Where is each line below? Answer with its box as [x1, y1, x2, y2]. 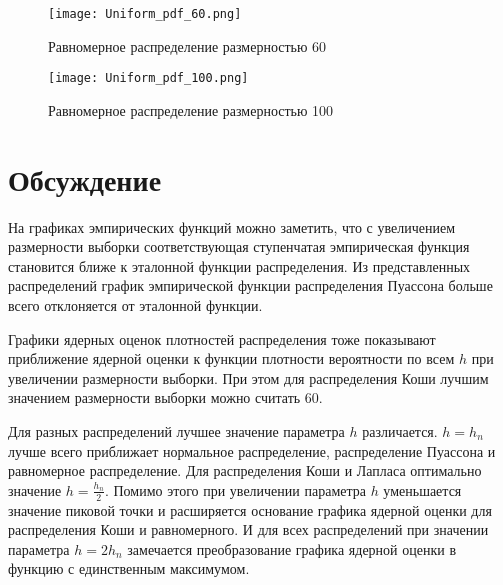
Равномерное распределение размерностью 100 [48, 99, 334, 120]
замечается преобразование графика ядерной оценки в [127, 538, 457, 559]
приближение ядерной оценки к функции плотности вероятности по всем [8, 348, 455, 369]
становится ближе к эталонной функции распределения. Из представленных [8, 255, 471, 276]
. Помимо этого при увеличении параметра [104, 479, 366, 500]
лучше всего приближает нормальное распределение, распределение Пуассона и [8, 440, 496, 461]
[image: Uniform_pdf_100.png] [48, 71, 249, 86]
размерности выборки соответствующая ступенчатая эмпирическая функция [8, 236, 470, 257]
